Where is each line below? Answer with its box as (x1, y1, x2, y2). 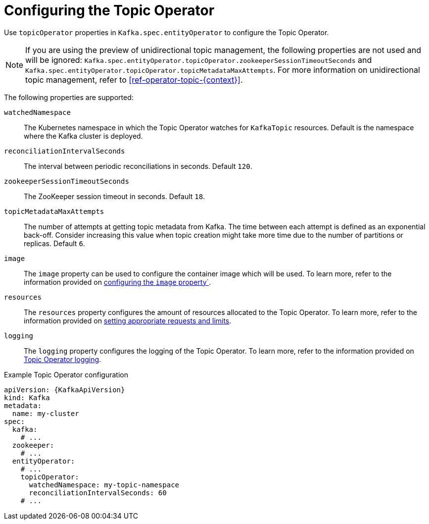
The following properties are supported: (4, 93, 134, 102)
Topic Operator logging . (24, 355, 101, 364)
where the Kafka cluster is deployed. (24, 131, 143, 140)
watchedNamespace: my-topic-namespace (29, 480, 180, 489)
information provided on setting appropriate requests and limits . (24, 316, 232, 325)
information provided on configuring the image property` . (24, 277, 211, 286)
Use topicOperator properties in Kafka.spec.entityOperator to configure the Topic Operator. (4, 28, 329, 37)
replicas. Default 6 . (24, 239, 85, 248)
